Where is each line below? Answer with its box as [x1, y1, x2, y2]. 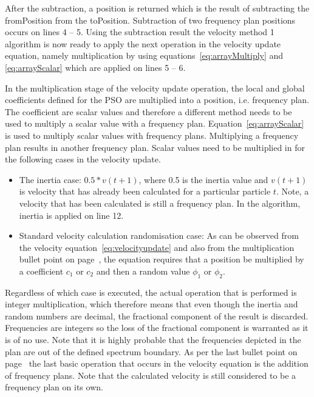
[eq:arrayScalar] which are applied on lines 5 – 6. [5, 61, 186, 73]
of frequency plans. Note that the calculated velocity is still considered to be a [5, 369, 296, 381]
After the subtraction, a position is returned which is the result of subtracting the [5, 2, 310, 14]
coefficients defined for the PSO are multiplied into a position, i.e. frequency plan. [5, 93, 310, 106]
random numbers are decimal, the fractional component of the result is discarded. [5, 309, 309, 322]
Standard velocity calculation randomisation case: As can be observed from [19, 229, 299, 242]
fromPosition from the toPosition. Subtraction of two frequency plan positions [5, 13, 296, 26]
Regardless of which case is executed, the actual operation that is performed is [5, 285, 297, 298]
